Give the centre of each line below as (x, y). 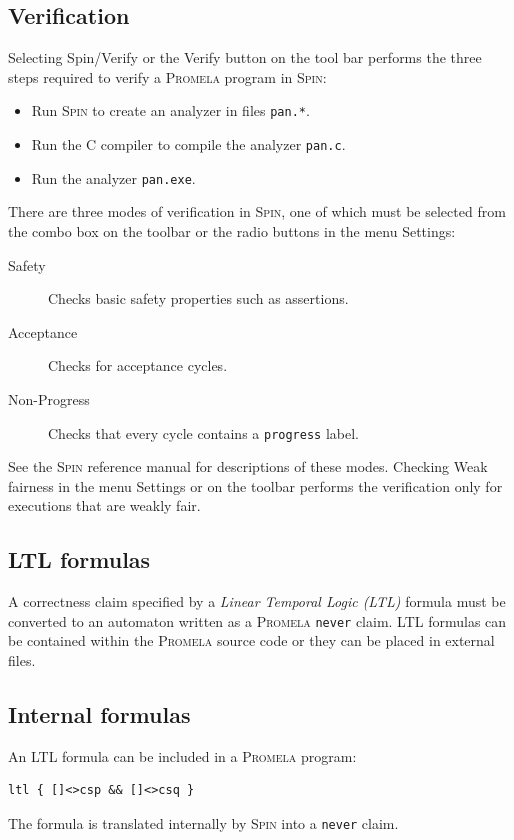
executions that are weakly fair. (104, 505)
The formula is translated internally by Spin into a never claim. (203, 822)
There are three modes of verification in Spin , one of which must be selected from (257, 211)
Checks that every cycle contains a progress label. (203, 432)
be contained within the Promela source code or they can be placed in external (251, 640)
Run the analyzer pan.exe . (113, 177)
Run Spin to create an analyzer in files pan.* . (170, 110)
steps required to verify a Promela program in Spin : (167, 76)
